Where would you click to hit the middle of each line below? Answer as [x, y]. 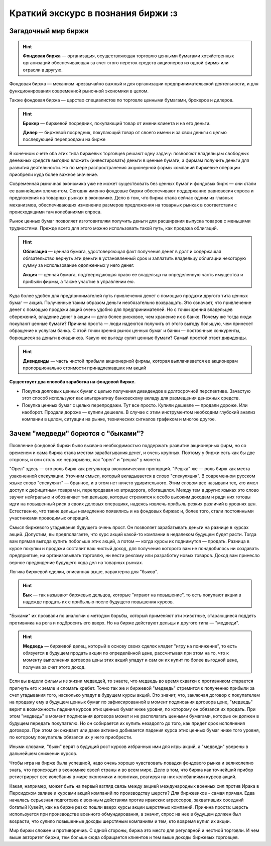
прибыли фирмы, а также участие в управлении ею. [79, 282]
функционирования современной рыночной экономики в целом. [79, 91]
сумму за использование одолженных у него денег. [79, 265]
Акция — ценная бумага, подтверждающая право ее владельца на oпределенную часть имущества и [133, 274]
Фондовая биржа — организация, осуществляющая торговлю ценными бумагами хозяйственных [128, 56]
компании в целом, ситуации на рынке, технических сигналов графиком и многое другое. [119, 419]
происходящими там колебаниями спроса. [55, 211]
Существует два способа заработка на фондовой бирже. [73, 382]
